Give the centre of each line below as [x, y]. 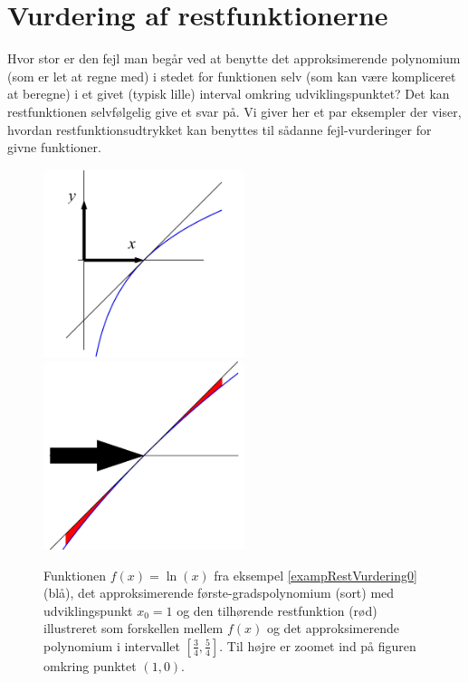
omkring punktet [90, 665]
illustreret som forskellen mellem [134, 628]
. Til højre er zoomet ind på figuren [318, 645]
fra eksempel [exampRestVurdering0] [315, 575]
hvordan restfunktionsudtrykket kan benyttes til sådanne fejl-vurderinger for [220, 129]
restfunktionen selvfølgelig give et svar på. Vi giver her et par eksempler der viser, [234, 111]
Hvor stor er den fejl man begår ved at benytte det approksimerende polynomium [234, 58]
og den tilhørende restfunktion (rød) [277, 610]
